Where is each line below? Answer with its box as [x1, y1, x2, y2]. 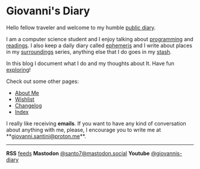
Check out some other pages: [6, 78, 79, 85]
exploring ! [6, 66, 31, 73]
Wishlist [14, 96, 35, 103]
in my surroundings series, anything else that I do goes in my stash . [6, 48, 172, 55]
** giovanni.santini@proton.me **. [6, 133, 86, 140]
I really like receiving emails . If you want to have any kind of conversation [6, 119, 186, 127]
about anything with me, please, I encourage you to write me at [6, 126, 161, 133]
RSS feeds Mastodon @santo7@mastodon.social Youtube [6, 149, 150, 156]
